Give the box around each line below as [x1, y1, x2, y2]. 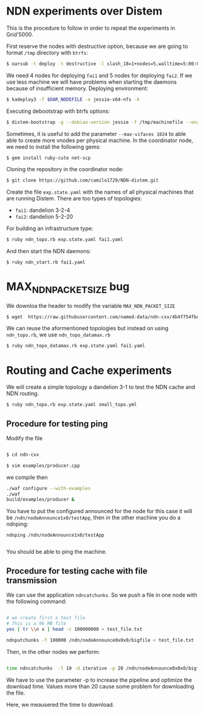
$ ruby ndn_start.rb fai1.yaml [6, 259, 86, 265]
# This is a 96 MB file [6, 620, 67, 627]
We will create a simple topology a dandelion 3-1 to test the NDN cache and [6, 384, 195, 391]
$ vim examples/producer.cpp [6, 463, 80, 469]
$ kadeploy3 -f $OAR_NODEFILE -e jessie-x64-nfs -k [6, 96, 140, 103]
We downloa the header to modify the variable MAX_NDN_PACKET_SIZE [6, 302, 175, 309]
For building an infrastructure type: [6, 225, 93, 232]
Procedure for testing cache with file [6, 566, 148, 576]
